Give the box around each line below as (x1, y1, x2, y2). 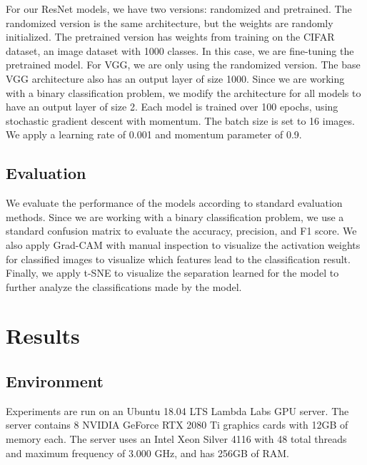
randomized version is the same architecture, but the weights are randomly (6, 15, 333, 30)
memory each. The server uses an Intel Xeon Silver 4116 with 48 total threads (6, 431, 347, 446)
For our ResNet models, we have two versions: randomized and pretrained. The (6, 1, 352, 16)
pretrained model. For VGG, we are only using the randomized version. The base (6, 57, 361, 72)
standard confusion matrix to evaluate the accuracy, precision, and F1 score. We (6, 223, 357, 238)
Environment (6, 370, 104, 392)
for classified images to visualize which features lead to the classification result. (6, 251, 351, 266)
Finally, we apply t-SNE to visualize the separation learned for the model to (6, 265, 339, 280)
